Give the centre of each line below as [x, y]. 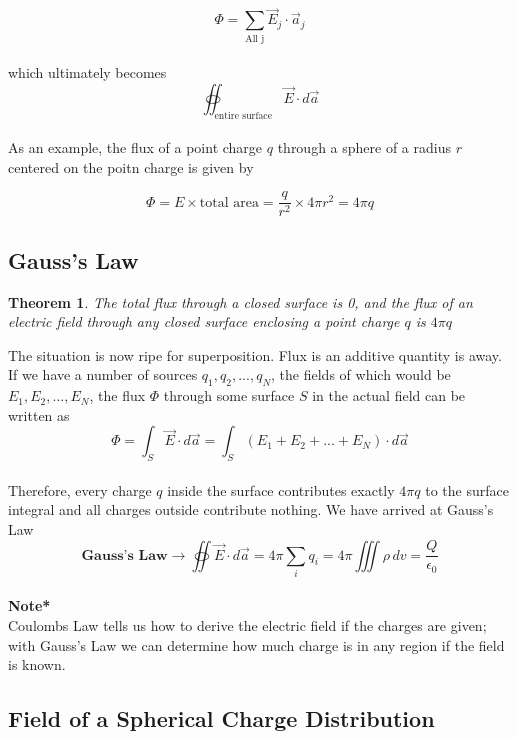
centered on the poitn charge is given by [131, 166]
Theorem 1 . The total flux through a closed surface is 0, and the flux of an [240, 301]
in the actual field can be [389, 395]
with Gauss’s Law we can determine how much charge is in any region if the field [256, 644]
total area [229, 202]
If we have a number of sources [103, 374]
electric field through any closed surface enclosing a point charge [204, 321]
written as [39, 414]
